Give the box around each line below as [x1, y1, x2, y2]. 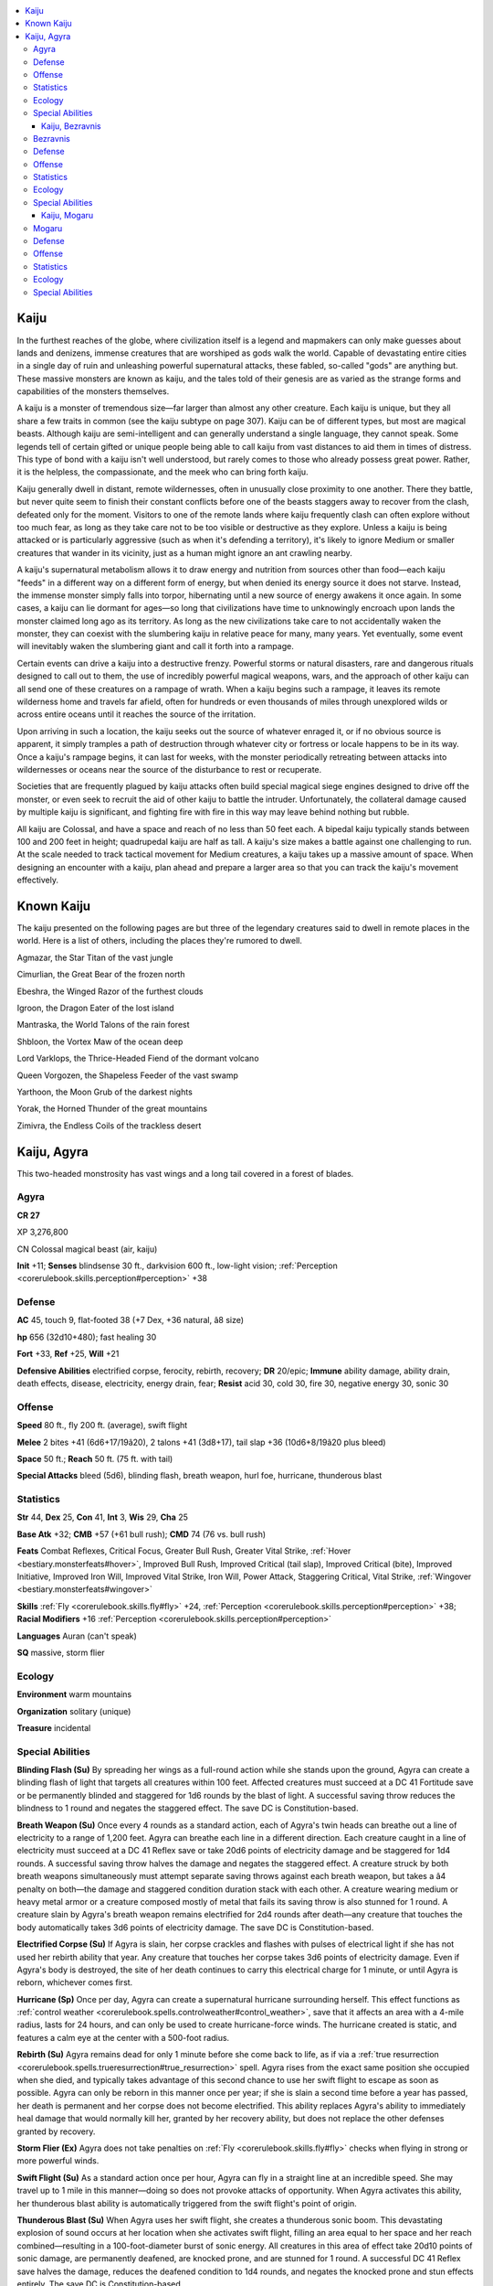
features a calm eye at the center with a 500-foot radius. [16, 2032, 230, 2043]
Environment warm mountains [16, 1689, 132, 1700]
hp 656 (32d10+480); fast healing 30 [16, 1331, 157, 1342]
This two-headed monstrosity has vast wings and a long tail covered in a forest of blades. [16, 1168, 354, 1179]
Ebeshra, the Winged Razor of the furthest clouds [16, 986, 204, 997]
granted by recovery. [16, 2126, 96, 2137]
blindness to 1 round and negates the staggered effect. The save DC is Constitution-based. [16, 1802, 359, 1814]
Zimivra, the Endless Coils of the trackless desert [16, 1120, 202, 1131]
